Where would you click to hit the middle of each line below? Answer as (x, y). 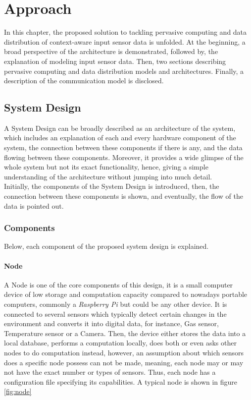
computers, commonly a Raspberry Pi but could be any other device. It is (116, 304)
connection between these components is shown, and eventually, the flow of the (124, 196)
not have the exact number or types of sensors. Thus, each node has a (110, 372)
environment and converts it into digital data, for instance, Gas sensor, (111, 323)
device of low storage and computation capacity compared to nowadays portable (126, 294)
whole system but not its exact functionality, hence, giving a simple (106, 167)
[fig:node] (18, 391)
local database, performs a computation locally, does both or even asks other (120, 343)
